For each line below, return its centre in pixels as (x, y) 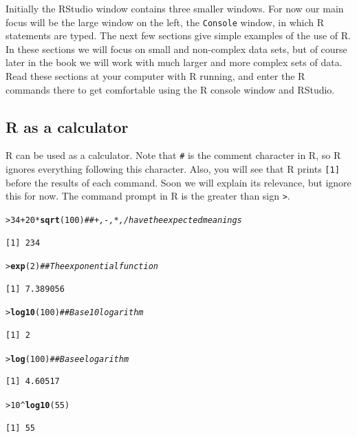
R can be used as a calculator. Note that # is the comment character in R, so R (173, 155)
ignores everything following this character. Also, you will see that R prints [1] (173, 169)
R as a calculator (67, 126)
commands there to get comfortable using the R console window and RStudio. (170, 89)
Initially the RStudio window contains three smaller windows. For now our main (175, 8)
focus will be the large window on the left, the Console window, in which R (165, 22)
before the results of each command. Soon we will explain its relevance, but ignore (178, 182)
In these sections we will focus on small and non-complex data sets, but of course (176, 49)
